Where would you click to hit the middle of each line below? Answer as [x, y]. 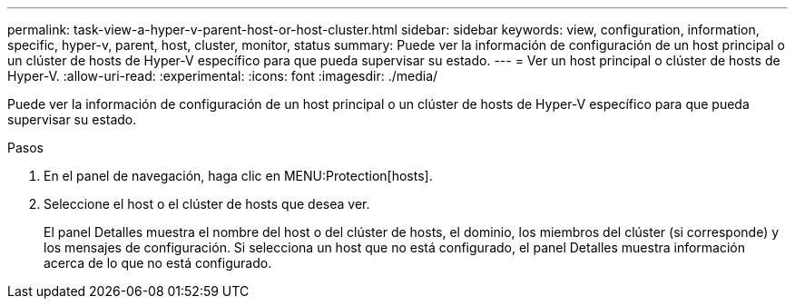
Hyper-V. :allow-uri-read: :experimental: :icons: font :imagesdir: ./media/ [223, 76]
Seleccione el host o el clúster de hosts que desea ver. [207, 204]
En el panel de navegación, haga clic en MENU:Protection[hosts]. [238, 176]
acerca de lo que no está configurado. [158, 263]
